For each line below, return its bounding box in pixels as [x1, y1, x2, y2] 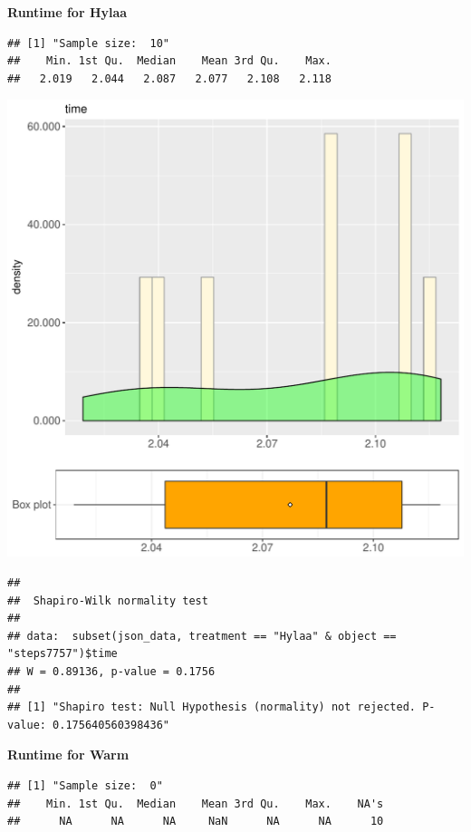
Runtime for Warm [7, 745, 130, 764]
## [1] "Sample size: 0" [7, 779, 163, 792]
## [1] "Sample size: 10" [7, 36, 169, 50]
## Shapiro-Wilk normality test [7, 594, 208, 607]
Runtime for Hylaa [7, 3, 128, 21]
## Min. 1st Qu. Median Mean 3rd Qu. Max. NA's [7, 797, 384, 810]
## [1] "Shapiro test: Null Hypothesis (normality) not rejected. [7, 701, 417, 714]
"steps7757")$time [7, 647, 118, 661]
